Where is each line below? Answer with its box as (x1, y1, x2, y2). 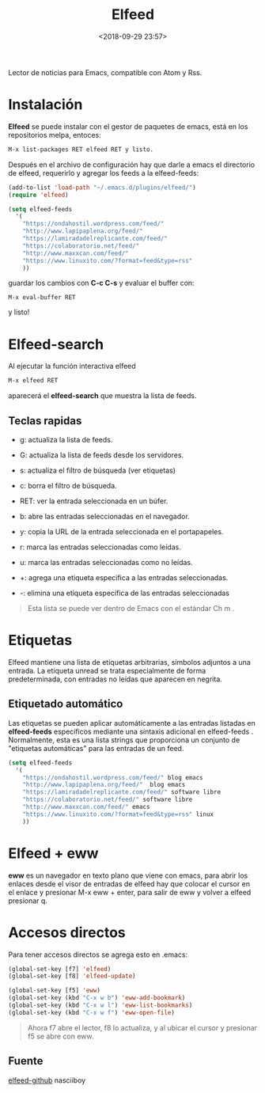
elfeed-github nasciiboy (8, 1075, 86, 1085)
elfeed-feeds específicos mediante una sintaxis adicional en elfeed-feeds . (8, 727, 254, 736)
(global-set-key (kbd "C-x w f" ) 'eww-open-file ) (8, 1008, 176, 1016)
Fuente (8, 1054, 44, 1068)
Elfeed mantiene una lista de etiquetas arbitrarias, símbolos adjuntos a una (8, 657, 251, 666)
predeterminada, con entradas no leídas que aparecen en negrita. (8, 674, 223, 684)
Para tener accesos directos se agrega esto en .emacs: (8, 950, 188, 959)
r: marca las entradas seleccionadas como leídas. (19, 542, 182, 552)
